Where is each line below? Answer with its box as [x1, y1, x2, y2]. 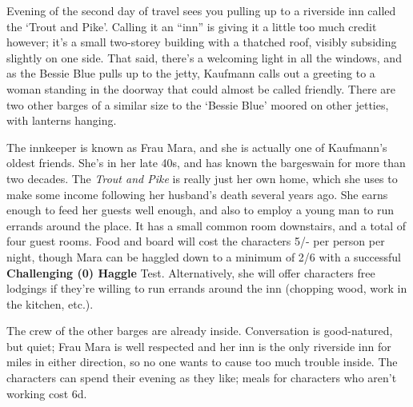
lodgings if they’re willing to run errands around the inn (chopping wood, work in [6, 280, 407, 297]
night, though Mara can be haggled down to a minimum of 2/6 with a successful [6, 248, 401, 265]
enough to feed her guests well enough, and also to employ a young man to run [6, 202, 395, 218]
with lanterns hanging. [6, 112, 117, 129]
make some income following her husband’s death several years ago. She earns [6, 186, 388, 202]
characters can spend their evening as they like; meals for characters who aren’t [6, 369, 397, 386]
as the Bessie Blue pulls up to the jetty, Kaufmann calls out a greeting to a [6, 65, 375, 82]
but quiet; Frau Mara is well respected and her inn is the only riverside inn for [6, 337, 391, 354]
